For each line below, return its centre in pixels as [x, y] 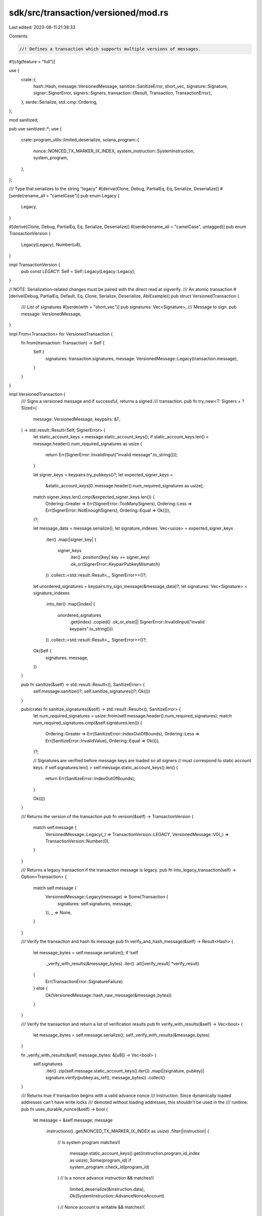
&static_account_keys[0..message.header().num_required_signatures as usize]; [124, 486]
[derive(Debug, [24, 296]
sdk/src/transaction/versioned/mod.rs [89, 13]
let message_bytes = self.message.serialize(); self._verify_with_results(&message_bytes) [122, 1035]
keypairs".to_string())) [91, 629]
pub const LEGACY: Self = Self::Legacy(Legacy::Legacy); [78, 271]
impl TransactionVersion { [35, 265]
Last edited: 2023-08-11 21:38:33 [42, 27]
